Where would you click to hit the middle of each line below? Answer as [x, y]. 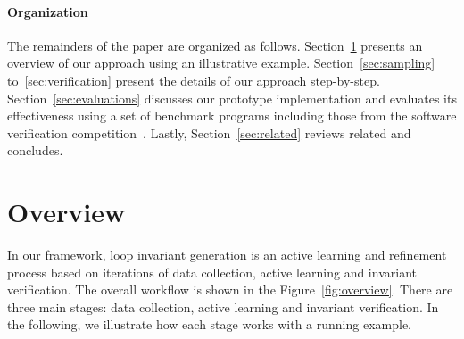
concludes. [35, 150]
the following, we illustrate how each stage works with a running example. [209, 324]
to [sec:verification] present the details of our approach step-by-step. [194, 80]
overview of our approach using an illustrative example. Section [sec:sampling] [221, 63]
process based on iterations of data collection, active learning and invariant [212, 272]
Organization [48, 11]
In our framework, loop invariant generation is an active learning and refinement [227, 255]
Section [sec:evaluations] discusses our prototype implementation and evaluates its [232, 98]
